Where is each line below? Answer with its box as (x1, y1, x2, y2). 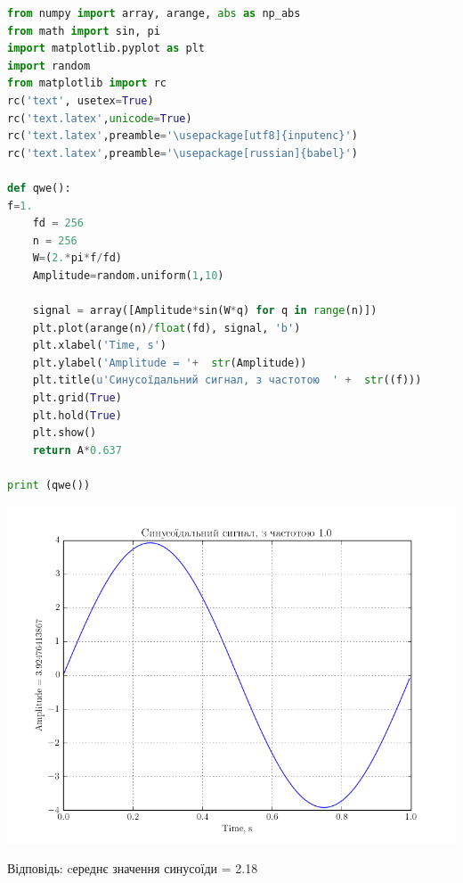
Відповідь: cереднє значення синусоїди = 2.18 (7, 859, 258, 878)
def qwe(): (7, 181, 71, 194)
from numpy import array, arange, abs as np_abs (7, 7, 301, 20)
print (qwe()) (7, 479, 91, 492)
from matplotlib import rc (7, 77, 167, 90)
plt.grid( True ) (32, 392, 122, 405)
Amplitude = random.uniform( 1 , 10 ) (32, 268, 224, 282)
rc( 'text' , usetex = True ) (7, 94, 154, 107)
